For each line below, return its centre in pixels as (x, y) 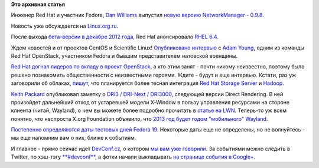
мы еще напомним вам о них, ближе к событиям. (74, 138)
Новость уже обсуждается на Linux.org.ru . (65, 26)
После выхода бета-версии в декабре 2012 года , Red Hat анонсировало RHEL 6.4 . (115, 37)
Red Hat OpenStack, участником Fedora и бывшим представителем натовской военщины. (124, 55)
